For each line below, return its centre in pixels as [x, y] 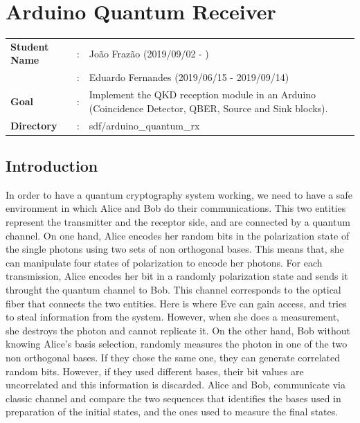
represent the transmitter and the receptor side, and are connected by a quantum [178, 222]
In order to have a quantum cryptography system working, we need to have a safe [179, 194]
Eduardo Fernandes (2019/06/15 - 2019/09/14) [189, 77]
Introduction [52, 166]
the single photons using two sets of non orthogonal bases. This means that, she [175, 249]
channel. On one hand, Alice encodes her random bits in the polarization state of [178, 235]
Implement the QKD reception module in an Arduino [202, 94]
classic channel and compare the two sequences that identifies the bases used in [173, 398]
